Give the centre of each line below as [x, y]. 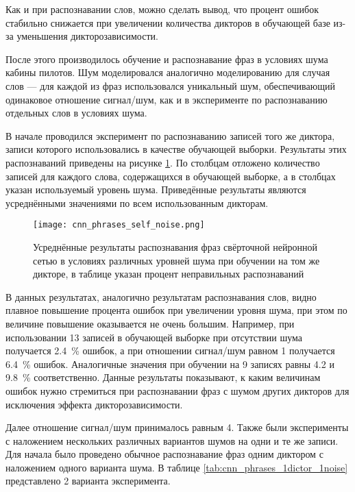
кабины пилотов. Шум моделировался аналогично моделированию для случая [168, 72]
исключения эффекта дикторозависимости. [94, 404]
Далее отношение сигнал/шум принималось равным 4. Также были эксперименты [177, 427]
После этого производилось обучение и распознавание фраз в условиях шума [167, 59]
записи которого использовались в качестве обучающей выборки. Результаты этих [176, 149]
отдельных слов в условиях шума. [76, 113]
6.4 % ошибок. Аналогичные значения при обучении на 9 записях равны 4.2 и [170, 364]
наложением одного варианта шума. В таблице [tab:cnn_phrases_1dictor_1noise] [177, 467]
